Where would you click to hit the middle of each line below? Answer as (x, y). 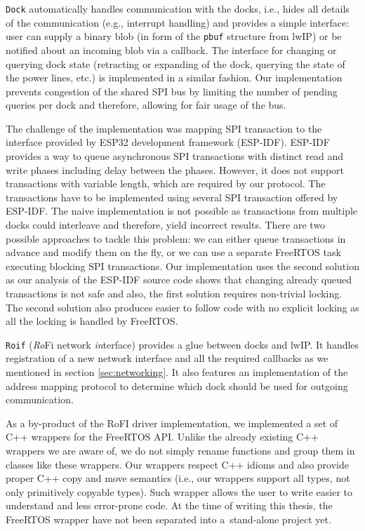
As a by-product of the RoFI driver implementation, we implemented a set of (172, 423)
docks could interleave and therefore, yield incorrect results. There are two (166, 225)
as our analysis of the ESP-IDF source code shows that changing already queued (179, 280)
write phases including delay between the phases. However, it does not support (175, 169)
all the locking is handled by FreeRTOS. (92, 321)
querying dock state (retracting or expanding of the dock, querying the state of (175, 63)
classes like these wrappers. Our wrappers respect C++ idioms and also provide (177, 464)
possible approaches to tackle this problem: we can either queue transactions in (176, 238)
